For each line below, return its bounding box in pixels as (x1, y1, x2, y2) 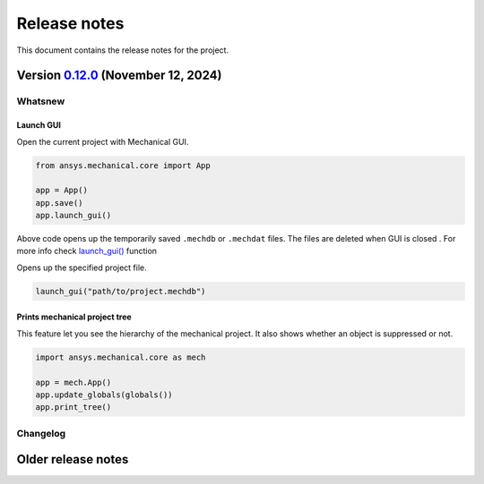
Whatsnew (16, 95, 65, 107)
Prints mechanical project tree (16, 311, 132, 322)
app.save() (35, 198, 83, 208)
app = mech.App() (35, 377, 112, 387)
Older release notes (16, 452, 129, 467)
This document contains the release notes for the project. (16, 45, 229, 55)
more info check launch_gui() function (16, 246, 157, 257)
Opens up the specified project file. (16, 262, 147, 273)
